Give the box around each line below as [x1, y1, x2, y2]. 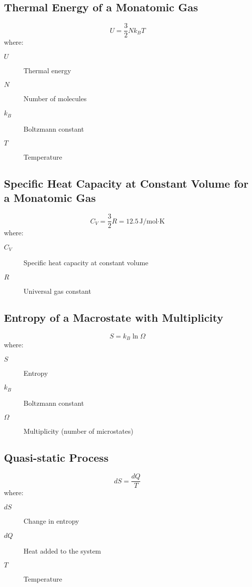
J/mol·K [139, 218, 165, 225]
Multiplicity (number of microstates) [24, 426, 133, 436]
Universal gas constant [24, 285, 91, 296]
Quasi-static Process [4, 450, 109, 465]
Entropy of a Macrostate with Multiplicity [4, 309, 224, 325]
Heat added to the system [24, 545, 101, 556]
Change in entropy [24, 515, 79, 526]
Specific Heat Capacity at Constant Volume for [4, 176, 249, 191]
